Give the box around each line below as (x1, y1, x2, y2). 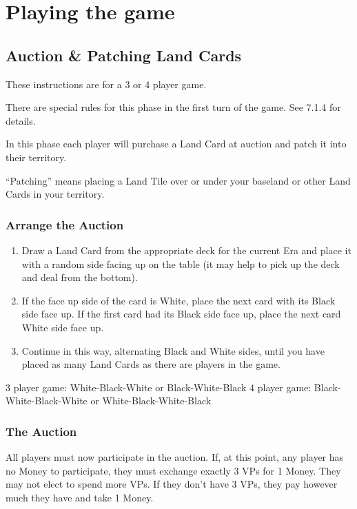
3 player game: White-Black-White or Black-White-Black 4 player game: (6, 380, 312, 394)
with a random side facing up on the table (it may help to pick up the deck (21, 256, 340, 271)
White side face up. (21, 320, 104, 334)
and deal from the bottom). (21, 270, 138, 284)
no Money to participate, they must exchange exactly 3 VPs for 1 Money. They (6, 463, 341, 477)
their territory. (6, 149, 67, 164)
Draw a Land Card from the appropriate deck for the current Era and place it (21, 242, 351, 257)
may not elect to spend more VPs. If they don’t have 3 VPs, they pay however (6, 477, 338, 491)
